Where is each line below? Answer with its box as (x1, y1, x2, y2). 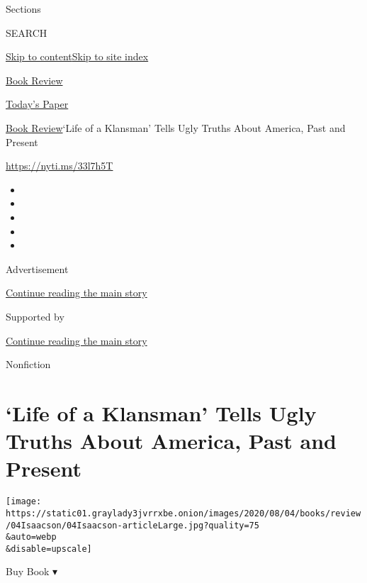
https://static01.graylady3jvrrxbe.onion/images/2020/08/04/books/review (6, 508, 361, 518)
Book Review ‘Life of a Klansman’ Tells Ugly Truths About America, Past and (6, 120, 346, 135)
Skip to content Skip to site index (6, 49, 149, 64)
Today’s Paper (6, 96, 69, 111)
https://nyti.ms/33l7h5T (6, 158, 113, 173)
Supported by (6, 309, 64, 323)
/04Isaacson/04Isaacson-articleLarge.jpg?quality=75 (6, 520, 259, 531)
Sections (6, 1, 41, 16)
